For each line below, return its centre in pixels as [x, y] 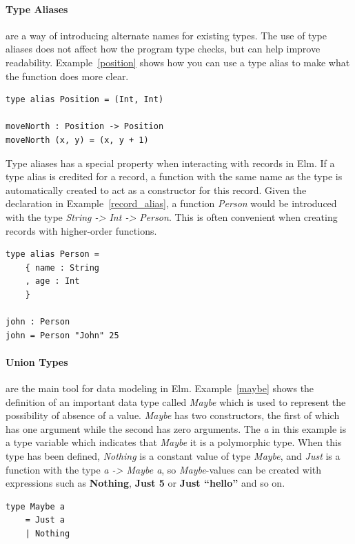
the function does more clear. [67, 76]
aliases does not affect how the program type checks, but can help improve [163, 49]
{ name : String [62, 268]
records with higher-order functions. [81, 230]
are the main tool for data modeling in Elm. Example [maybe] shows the [160, 388]
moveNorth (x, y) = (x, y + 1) [77, 140]
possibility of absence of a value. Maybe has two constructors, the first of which [173, 415]
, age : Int [52, 281]
